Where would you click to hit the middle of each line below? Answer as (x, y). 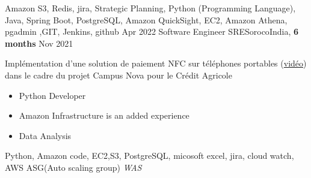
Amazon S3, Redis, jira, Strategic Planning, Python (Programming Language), (150, 8)
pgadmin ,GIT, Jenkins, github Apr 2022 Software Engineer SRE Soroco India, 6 (152, 31)
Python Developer (52, 95)
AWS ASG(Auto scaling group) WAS (73, 167)
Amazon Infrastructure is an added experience (104, 115)
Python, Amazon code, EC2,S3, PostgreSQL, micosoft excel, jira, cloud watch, (149, 156)
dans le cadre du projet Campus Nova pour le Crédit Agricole (119, 75)
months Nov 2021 (39, 43)
